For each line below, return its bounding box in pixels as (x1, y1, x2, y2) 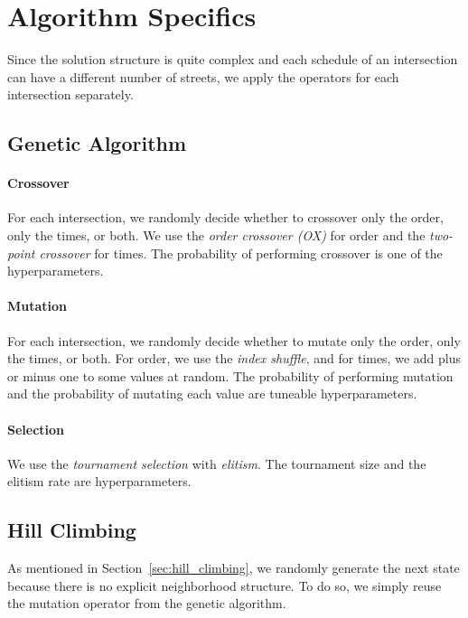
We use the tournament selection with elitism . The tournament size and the (7, 454, 426, 473)
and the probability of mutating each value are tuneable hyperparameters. (7, 384, 417, 403)
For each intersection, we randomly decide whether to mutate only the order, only (7, 331, 461, 350)
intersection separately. (7, 85, 134, 104)
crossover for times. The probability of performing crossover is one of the (39, 243, 443, 262)
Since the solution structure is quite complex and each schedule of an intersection (7, 50, 458, 69)
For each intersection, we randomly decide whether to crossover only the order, (7, 208, 444, 227)
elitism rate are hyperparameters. (7, 472, 192, 491)
